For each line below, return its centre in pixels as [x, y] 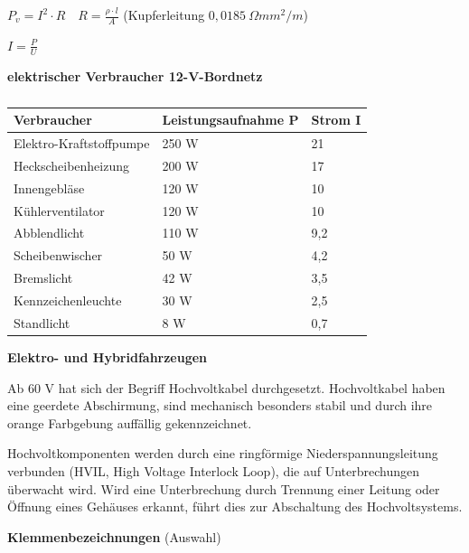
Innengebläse [49, 187]
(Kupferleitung [164, 14]
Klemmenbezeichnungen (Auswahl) [114, 536]
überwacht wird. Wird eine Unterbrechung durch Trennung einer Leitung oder [224, 488]
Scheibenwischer [58, 255]
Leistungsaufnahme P [230, 120]
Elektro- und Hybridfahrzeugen [108, 356]
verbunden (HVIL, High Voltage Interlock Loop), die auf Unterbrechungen [213, 470]
